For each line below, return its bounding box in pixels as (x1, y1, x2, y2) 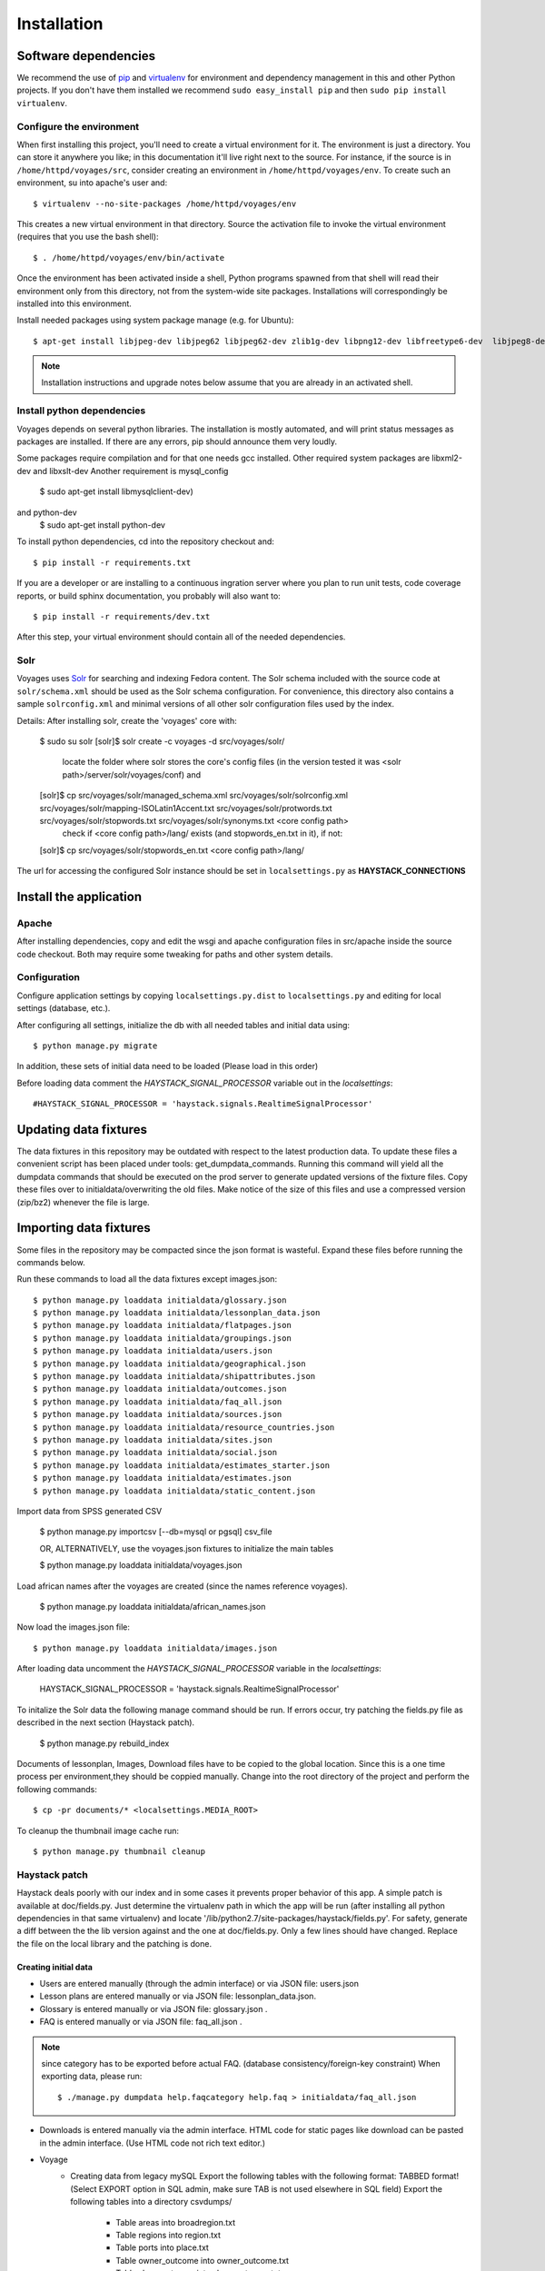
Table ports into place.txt (115, 2242, 209, 2253)
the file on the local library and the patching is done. (16, 1938, 213, 1949)
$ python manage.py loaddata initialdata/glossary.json (33, 1294, 287, 1305)
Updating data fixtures (16, 1122, 147, 1137)
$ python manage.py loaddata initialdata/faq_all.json (33, 1396, 282, 1407)
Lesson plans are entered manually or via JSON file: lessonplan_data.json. (39, 1990, 317, 2002)
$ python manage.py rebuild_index (39, 1738, 170, 1749)
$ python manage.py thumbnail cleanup (33, 1846, 206, 1857)
